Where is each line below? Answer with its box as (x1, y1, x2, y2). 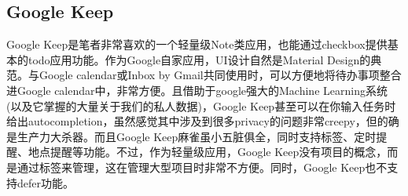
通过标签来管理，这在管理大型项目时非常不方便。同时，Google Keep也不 (17, 158, 388, 175)
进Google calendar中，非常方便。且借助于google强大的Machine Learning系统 (6, 82, 388, 98)
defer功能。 (17, 174, 74, 191)
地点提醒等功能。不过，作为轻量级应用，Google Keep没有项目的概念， (28, 143, 388, 160)
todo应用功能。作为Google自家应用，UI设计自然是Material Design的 (28, 51, 371, 67)
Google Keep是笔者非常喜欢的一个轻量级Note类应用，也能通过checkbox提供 (6, 36, 388, 53)
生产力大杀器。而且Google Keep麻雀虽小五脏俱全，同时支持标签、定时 (17, 128, 377, 144)
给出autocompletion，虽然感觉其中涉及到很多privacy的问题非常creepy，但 (6, 113, 377, 129)
